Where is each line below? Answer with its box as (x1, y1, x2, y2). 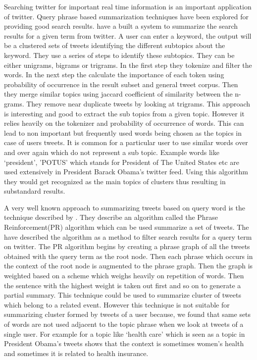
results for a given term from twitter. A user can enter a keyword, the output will (4, 30, 252, 41)
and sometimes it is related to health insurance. (4, 348, 149, 358)
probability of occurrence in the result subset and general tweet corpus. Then (4, 79, 238, 89)
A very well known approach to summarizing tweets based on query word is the (4, 202, 245, 212)
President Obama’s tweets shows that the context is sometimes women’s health (4, 338, 244, 349)
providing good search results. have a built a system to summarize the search (4, 21, 238, 31)
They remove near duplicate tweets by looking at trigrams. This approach (26, 98, 251, 108)
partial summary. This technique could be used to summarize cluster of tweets (4, 290, 241, 300)
